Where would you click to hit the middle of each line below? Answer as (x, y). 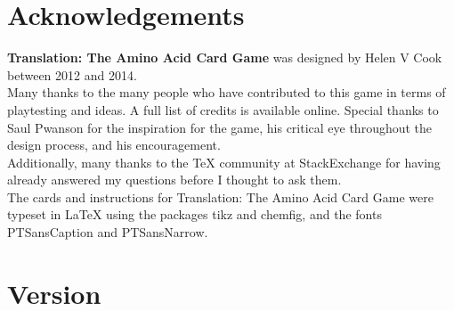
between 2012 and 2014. (72, 74)
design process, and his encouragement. (114, 145)
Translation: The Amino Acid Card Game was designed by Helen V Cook (225, 57)
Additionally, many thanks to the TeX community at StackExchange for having (224, 162)
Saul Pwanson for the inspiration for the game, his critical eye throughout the (220, 127)
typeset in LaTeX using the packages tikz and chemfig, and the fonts (195, 214)
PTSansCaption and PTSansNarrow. (108, 232)
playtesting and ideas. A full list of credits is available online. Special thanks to (223, 109)
